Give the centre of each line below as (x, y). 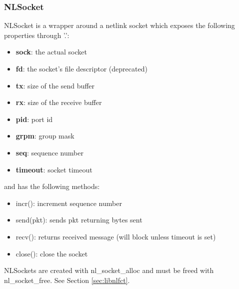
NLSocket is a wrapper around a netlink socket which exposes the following (119, 25)
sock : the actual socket (51, 52)
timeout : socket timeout (54, 169)
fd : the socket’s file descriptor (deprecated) (81, 68)
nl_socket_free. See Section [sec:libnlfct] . (67, 280)
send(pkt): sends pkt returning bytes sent (79, 220)
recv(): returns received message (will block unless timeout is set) (116, 236)
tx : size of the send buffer (55, 85)
